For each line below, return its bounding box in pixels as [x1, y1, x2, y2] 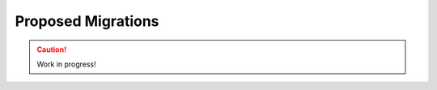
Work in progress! [36, 59, 96, 69]
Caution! [36, 45, 67, 54]
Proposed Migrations [15, 12, 159, 30]
